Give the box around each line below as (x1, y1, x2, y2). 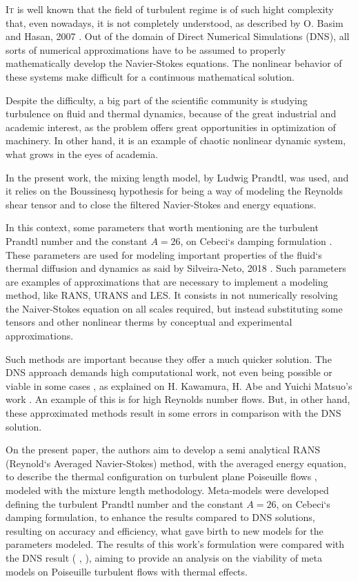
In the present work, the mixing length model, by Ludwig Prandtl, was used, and (6, 170, 349, 184)
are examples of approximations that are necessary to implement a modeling (6, 274, 328, 288)
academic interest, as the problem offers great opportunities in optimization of (6, 119, 336, 134)
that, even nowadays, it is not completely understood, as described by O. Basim (6, 15, 344, 30)
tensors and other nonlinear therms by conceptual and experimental (6, 315, 292, 329)
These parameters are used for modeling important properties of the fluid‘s (6, 247, 322, 262)
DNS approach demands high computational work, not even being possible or (6, 365, 332, 380)
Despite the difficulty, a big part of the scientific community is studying (6, 92, 308, 107)
